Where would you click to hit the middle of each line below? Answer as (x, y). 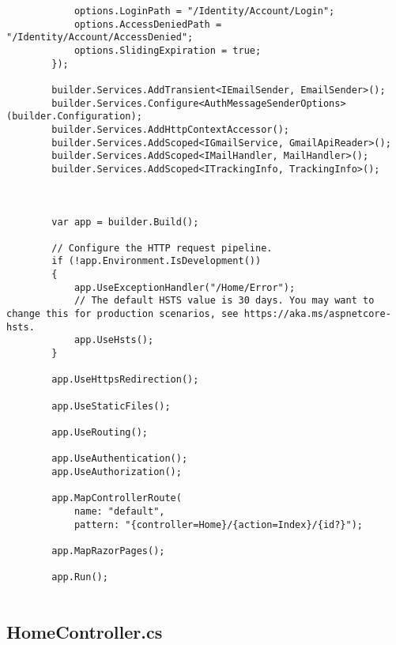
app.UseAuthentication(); (120, 459)
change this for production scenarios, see (123, 314)
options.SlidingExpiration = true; (168, 50)
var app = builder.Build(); (125, 222)
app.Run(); (80, 577)
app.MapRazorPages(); (108, 551)
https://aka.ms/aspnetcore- (317, 314)
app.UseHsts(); (114, 340)
